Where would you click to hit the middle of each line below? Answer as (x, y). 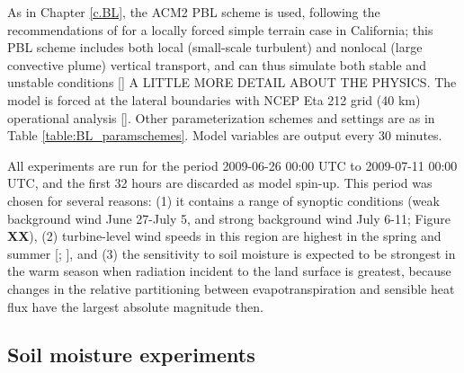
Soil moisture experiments (131, 355)
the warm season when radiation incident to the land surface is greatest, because (229, 271)
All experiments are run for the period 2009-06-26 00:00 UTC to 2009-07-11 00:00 (232, 165)
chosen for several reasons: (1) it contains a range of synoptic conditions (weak (223, 200)
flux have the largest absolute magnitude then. (135, 306)
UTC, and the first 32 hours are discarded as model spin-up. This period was (220, 183)
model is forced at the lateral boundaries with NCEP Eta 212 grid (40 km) (214, 99)
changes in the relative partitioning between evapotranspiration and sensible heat (231, 288)
